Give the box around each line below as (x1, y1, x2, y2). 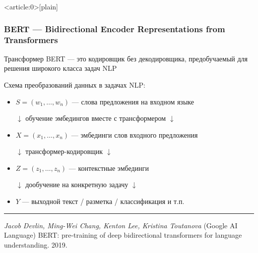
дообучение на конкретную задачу (25, 179, 129, 190)
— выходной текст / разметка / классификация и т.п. (22, 196, 185, 206)
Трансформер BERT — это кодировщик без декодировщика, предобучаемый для (4, 53, 248, 63)
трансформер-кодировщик (25, 146, 103, 156)
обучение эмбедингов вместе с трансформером (25, 113, 166, 123)
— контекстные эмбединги (68, 162, 149, 173)
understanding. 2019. (4, 239, 67, 250)
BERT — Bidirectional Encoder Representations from (4, 22, 225, 35)
